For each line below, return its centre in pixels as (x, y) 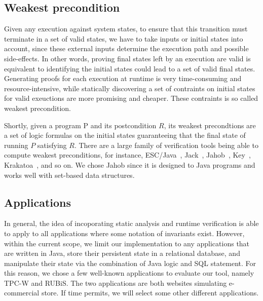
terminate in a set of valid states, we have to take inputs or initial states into (124, 38)
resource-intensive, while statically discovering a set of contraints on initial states (130, 88)
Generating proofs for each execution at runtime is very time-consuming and (123, 78)
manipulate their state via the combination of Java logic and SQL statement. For (130, 263)
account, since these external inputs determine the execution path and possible (126, 48)
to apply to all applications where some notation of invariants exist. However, (124, 233)
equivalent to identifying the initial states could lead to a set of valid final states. (130, 68)
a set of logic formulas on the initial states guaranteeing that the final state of (125, 135)
